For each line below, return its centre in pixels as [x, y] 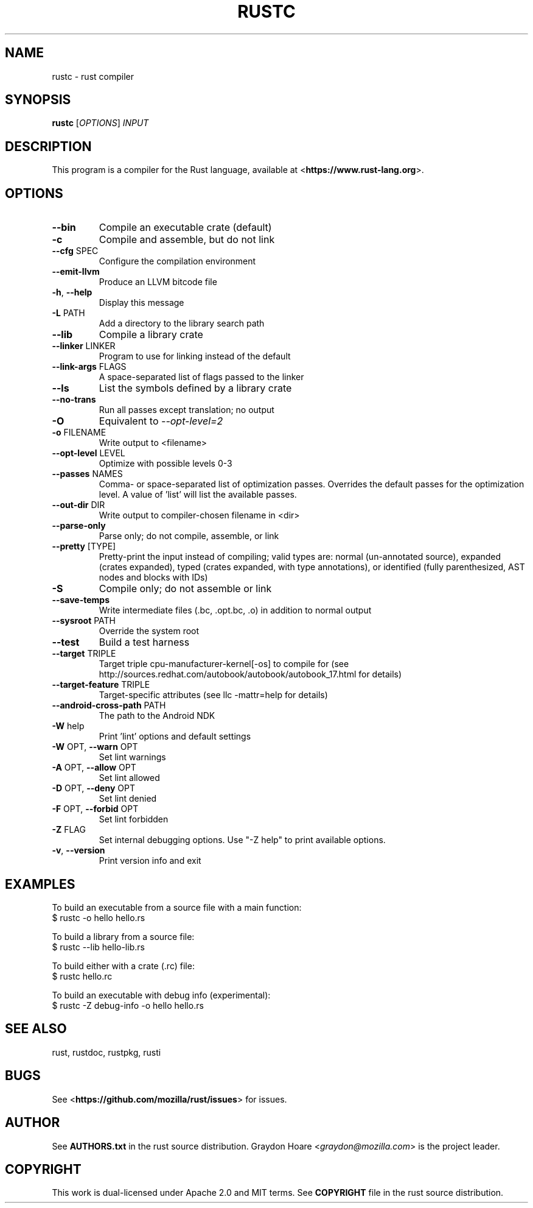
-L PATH [68, 313]
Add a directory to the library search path [182, 323]
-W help [68, 726]
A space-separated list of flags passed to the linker [201, 377]
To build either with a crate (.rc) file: [123, 966]
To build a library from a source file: [123, 936]
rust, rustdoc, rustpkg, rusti [106, 1052]
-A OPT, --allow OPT [94, 768]
